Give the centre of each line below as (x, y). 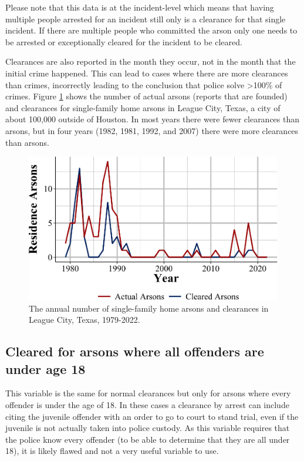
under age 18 (45, 368)
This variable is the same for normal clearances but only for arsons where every (148, 393)
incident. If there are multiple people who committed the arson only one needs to (151, 30)
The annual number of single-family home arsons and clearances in (149, 308)
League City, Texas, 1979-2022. (85, 320)
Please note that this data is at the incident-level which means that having (140, 7)
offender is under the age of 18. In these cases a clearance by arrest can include (147, 405)
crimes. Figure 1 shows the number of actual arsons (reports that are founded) (146, 96)
